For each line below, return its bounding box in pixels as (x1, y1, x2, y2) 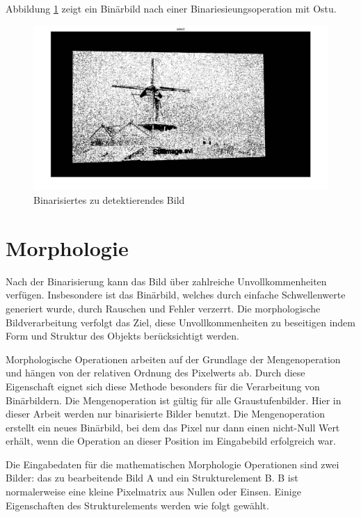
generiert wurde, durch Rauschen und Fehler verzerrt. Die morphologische (6, 301, 321, 315)
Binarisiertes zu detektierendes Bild (33, 193, 185, 207)
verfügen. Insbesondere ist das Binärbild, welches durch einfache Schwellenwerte (6, 287, 346, 302)
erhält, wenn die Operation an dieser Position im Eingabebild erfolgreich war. (6, 434, 336, 448)
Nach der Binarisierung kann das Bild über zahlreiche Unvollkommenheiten (6, 273, 327, 288)
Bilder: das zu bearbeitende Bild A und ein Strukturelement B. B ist (6, 470, 298, 485)
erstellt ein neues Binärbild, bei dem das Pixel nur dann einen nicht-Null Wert (6, 420, 340, 434)
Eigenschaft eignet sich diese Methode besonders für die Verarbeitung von (6, 379, 320, 393)
